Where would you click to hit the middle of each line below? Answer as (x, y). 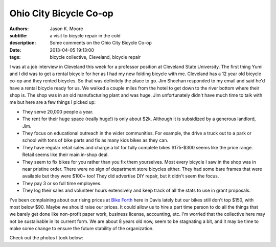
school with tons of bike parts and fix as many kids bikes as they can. (95, 140)
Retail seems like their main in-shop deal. (65, 155)
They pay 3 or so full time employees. (62, 183)
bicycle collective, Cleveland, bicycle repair (95, 57)
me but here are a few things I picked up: (53, 102)
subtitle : (19, 35)
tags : (15, 57)
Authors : (19, 29)
